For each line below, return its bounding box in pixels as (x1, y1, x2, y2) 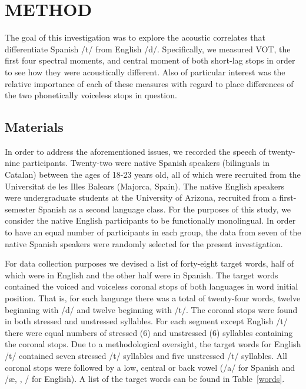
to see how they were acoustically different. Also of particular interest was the (5, 65, 285, 78)
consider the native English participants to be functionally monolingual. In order (5, 214, 296, 227)
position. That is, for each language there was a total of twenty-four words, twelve (5, 292, 301, 304)
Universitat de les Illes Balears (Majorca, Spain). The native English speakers (5, 179, 285, 192)
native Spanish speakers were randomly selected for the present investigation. (5, 237, 283, 250)
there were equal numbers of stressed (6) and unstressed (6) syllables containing (5, 326, 293, 338)
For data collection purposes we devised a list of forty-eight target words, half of (5, 257, 294, 270)
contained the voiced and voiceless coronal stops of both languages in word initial (5, 280, 298, 292)
